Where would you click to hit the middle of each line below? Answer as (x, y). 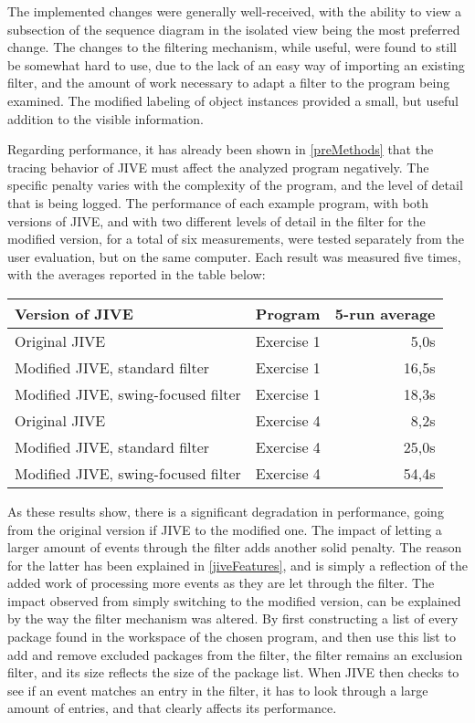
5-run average (385, 313)
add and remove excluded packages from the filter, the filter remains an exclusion (235, 654)
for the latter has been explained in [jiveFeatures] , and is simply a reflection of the (237, 565)
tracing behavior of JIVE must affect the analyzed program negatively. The (218, 167)
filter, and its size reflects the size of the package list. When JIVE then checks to (233, 672)
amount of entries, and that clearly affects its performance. (172, 708)
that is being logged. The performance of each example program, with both (218, 202)
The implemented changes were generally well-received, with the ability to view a (235, 11)
